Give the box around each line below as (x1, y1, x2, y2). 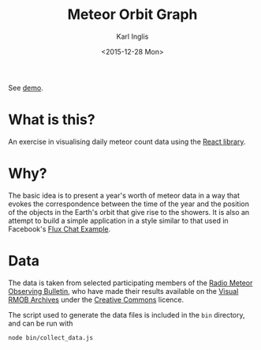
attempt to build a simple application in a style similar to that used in (8, 216, 229, 225)
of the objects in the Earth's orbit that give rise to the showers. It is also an (8, 207, 250, 216)
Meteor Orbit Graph (67, 6, 198, 24)
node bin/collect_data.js (8, 333, 93, 341)
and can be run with (8, 318, 73, 328)
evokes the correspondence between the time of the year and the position (8, 199, 250, 209)
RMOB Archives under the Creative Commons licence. (8, 295, 185, 304)
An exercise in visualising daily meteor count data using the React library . (8, 137, 246, 146)
